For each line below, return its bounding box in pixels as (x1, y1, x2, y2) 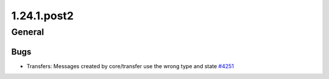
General (11, 27, 44, 37)
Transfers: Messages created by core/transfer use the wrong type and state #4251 (26, 62, 235, 69)
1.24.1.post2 (11, 9, 74, 22)
